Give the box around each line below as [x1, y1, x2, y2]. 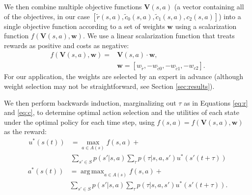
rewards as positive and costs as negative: [4, 40, 129, 50]
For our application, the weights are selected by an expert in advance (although [4, 71, 244, 82]
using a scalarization [175, 21, 237, 31]
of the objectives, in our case [4, 11, 90, 21]
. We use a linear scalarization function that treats [83, 30, 235, 41]
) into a [219, 11, 241, 21]
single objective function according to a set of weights [4, 21, 165, 31]
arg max [81, 168, 104, 175]
